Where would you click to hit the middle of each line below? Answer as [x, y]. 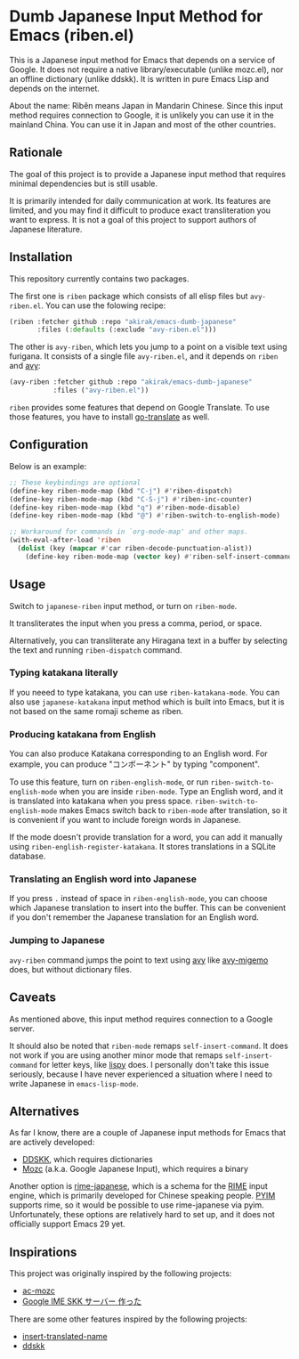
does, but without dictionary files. [71, 969]
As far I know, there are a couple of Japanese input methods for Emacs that [148, 1133]
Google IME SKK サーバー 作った [82, 1301]
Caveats [32, 998]
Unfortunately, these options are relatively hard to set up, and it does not [142, 1215]
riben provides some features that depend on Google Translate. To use [139, 408]
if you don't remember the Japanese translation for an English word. [134, 917]
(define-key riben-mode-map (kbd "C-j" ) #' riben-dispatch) [121, 491]
